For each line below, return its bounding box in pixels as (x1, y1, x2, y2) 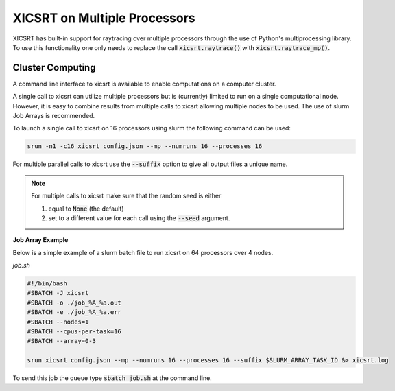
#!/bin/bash (27, 280, 68, 287)
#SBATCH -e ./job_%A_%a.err (27, 309, 121, 316)
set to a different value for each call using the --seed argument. (48, 213, 230, 222)
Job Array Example (12, 236, 69, 244)
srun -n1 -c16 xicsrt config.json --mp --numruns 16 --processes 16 (27, 143, 263, 150)
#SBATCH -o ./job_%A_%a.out (27, 298, 121, 307)
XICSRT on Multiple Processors (12, 10, 195, 25)
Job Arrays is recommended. (12, 112, 95, 120)
